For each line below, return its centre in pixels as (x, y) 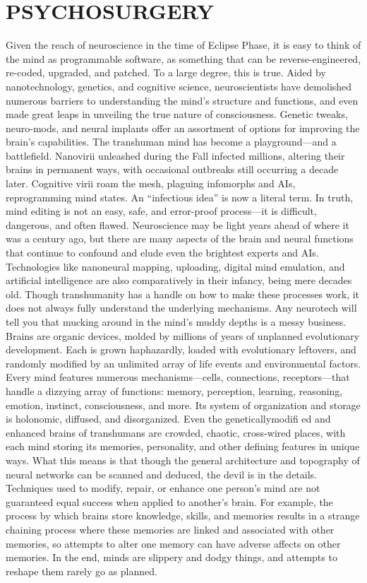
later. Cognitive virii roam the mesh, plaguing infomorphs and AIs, (151, 183)
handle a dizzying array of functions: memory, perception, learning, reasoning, (174, 390)
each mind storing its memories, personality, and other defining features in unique (183, 446)
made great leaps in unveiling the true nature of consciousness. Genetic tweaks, (177, 114)
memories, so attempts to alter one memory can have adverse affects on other (173, 543)
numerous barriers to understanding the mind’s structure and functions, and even (182, 100)
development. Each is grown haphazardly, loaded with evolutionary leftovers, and (181, 349)
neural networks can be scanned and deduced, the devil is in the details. (161, 474)
